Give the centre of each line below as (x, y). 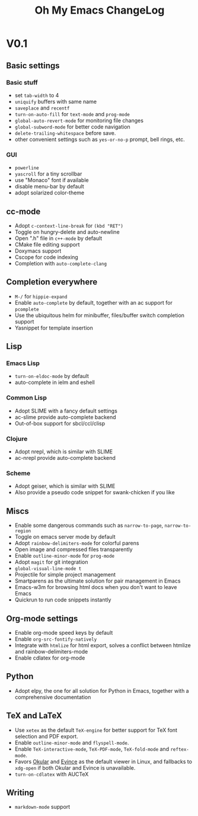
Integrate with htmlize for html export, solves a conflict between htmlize (103, 645)
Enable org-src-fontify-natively (56, 639)
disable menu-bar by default (49, 187)
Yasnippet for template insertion (54, 328)
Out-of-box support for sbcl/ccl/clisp (60, 423)
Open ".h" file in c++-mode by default (58, 238)
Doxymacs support (38, 251)
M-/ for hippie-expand (41, 296)
